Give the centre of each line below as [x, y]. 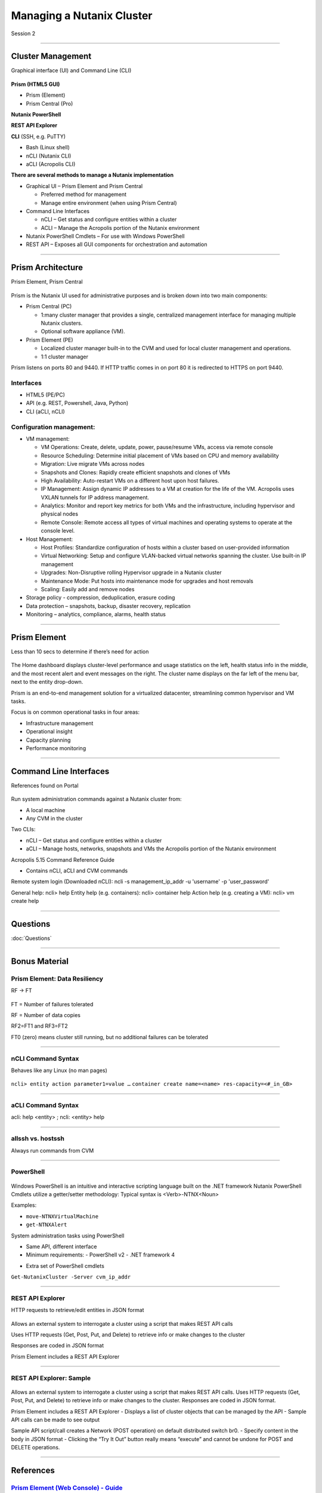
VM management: [48, 438]
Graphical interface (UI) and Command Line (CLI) [71, 70]
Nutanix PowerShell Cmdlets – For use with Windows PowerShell [105, 236]
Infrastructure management [60, 723]
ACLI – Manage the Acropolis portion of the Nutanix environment [120, 228]
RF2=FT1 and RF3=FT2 [39, 1026]
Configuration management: [53, 427]
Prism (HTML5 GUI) [35, 84]
